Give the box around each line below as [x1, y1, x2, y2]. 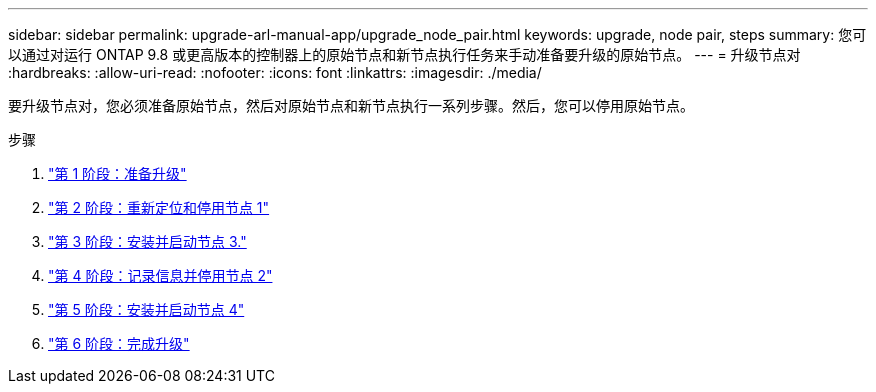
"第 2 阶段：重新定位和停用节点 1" [48, 199, 270, 216]
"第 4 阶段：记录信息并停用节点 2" [48, 267, 273, 284]
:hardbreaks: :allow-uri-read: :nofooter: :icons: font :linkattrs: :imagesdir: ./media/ [8, 64, 542, 81]
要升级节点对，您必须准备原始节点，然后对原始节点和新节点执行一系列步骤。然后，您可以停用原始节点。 [8, 97, 694, 114]
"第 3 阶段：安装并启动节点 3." [48, 233, 247, 250]
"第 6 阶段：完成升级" [48, 335, 190, 352]
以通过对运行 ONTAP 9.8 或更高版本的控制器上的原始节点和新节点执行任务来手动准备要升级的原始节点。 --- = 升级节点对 [8, 46, 801, 63]
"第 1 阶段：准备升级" [48, 165, 187, 182]
